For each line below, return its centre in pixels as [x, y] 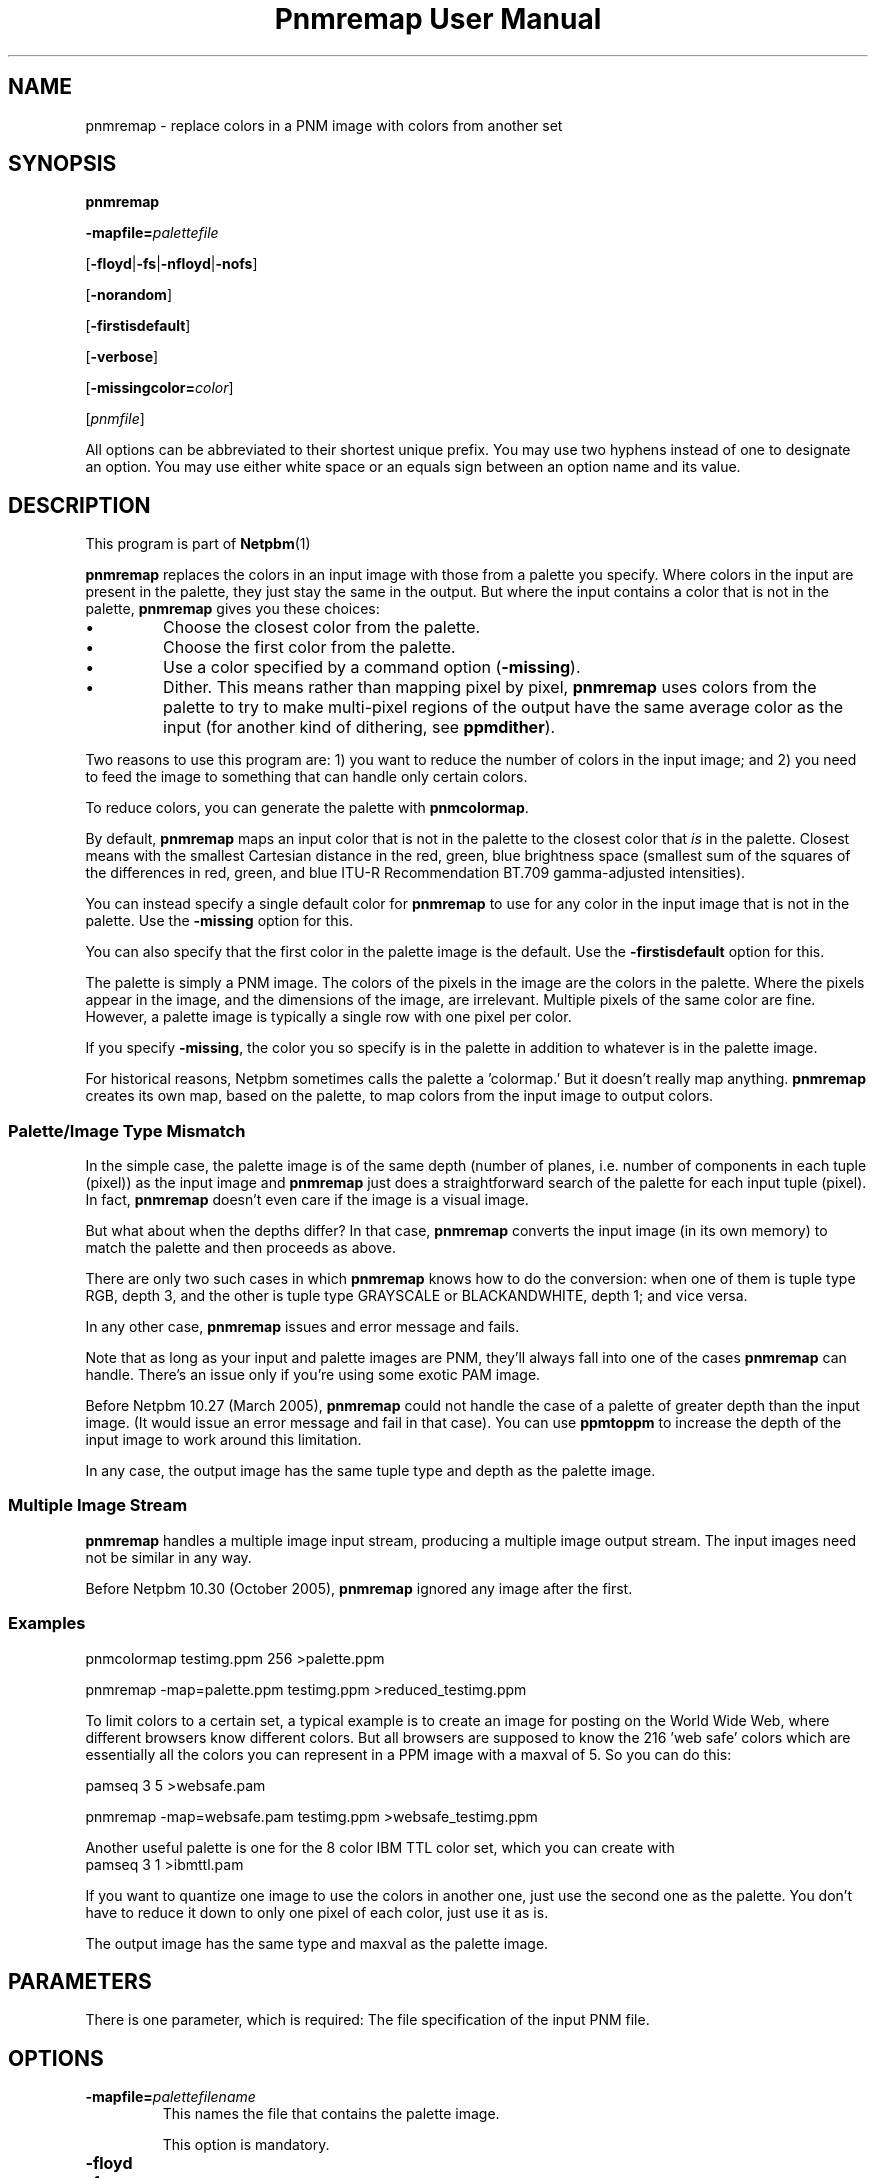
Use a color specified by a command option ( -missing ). [372, 667]
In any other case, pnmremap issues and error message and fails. [302, 1327]
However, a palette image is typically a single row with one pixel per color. [328, 1017]
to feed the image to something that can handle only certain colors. [306, 777]
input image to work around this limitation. [223, 1440]
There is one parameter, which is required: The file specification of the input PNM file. [367, 2020]
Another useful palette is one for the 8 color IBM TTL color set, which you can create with [380, 1847]
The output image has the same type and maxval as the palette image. [317, 1943]
